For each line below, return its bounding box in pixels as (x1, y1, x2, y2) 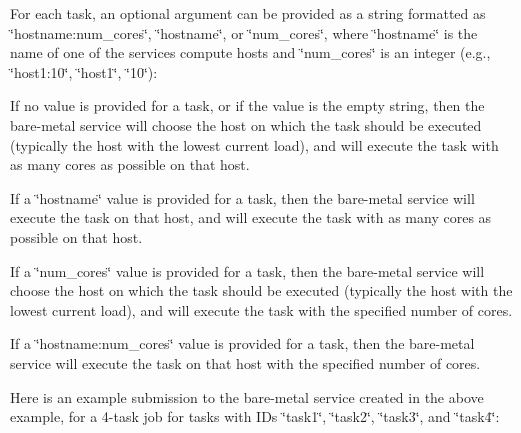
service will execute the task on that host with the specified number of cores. (10, 352, 481, 373)
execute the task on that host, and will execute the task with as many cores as (10, 207, 492, 228)
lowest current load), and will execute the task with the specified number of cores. (10, 299, 513, 320)
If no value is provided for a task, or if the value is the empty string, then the (10, 95, 485, 116)
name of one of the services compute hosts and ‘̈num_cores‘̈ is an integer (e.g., (10, 42, 491, 63)
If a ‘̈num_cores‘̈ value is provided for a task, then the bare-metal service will (10, 260, 485, 281)
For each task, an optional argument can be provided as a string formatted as (10, 3, 486, 23)
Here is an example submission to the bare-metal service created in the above (10, 386, 484, 407)
